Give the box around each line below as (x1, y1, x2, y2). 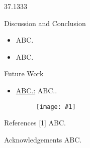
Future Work (4, 68, 44, 79)
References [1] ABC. (4, 117, 66, 128)
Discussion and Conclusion (4, 18, 86, 28)
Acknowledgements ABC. (4, 134, 82, 144)
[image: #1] (36, 103, 76, 110)
